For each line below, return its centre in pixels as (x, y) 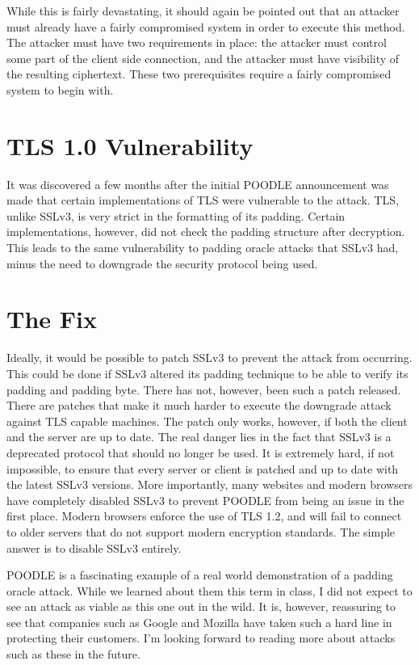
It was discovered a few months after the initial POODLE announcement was (198, 184)
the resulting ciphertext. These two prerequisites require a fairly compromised (199, 74)
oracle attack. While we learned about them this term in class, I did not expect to (209, 590)
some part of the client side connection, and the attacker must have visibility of (203, 58)
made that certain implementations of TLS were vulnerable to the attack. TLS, (203, 200)
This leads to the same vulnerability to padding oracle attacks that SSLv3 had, (203, 248)
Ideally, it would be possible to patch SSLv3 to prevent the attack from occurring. (209, 358)
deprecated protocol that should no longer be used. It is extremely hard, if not (201, 452)
